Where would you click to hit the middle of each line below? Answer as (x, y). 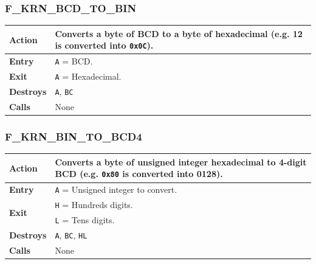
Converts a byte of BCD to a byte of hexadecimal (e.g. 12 (179, 33)
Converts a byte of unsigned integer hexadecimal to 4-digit (181, 162)
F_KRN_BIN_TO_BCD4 (74, 136)
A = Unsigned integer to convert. (116, 189)
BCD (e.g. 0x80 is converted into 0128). (139, 174)
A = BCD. (74, 61)
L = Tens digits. (85, 220)
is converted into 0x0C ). (104, 45)
